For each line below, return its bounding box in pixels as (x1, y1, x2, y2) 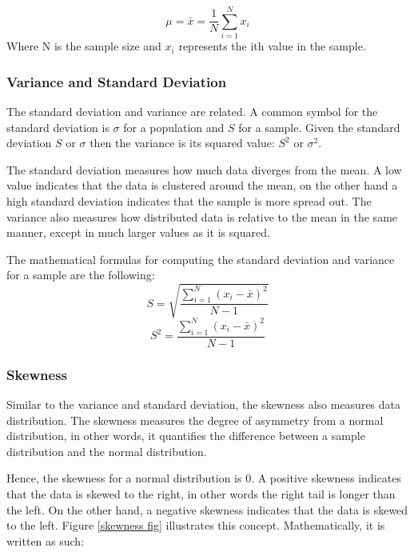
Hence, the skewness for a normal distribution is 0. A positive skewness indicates (6, 470, 401, 486)
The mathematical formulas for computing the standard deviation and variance (6, 250, 395, 267)
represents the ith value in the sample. (178, 38, 366, 54)
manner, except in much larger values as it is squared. (6, 224, 270, 241)
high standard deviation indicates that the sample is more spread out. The (6, 192, 372, 209)
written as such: (6, 532, 85, 549)
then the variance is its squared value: (90, 134, 275, 151)
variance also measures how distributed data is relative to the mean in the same (6, 208, 398, 225)
